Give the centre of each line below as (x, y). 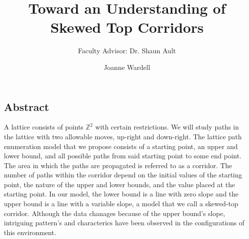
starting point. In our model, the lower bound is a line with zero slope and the (121, 194)
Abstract (27, 106)
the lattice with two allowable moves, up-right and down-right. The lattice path (123, 136)
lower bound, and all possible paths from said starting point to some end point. (123, 156)
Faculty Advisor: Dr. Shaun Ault (127, 51)
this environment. (30, 232)
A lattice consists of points (44, 127)
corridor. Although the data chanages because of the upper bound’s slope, (114, 213)
